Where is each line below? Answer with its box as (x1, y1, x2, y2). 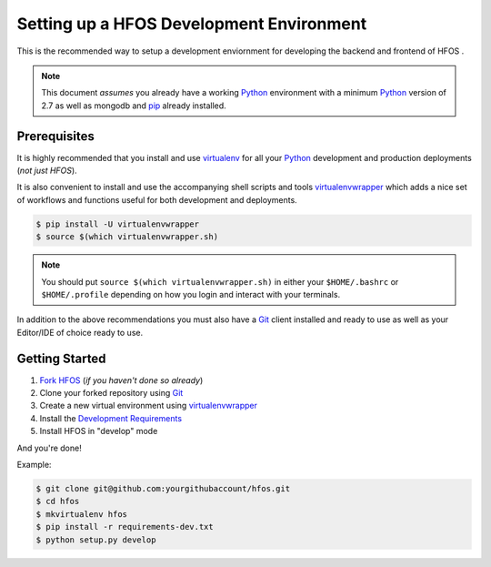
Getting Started (16, 350, 106, 366)
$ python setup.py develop (35, 534, 156, 545)
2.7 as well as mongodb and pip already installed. (41, 100, 226, 111)
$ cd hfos (35, 496, 80, 507)
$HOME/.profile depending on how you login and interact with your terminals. (41, 289, 341, 299)
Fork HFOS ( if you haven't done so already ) (39, 374, 204, 386)
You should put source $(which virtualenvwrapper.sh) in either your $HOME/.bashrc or (41, 276, 399, 287)
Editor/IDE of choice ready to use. (16, 327, 144, 338)
